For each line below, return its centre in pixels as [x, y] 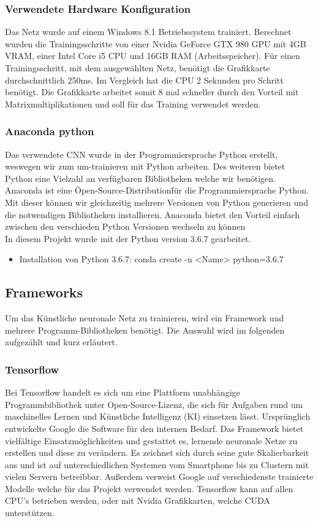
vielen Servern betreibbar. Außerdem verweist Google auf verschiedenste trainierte [159, 476]
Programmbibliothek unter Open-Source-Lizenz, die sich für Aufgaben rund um [154, 404]
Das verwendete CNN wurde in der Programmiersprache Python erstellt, [142, 154]
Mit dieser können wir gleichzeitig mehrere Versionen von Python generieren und [157, 202]
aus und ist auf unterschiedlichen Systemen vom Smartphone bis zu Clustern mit [157, 464]
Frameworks [44, 292]
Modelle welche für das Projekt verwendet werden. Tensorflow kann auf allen [149, 488]
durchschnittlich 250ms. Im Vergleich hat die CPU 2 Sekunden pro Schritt [144, 80]
